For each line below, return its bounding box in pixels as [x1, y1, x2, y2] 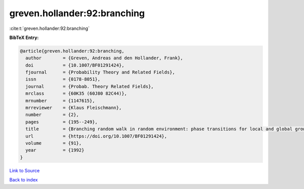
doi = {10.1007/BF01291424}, [25, 62, 125, 68]
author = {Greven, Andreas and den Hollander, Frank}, [25, 55, 183, 61]
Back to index [9, 177, 38, 183]
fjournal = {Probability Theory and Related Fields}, [25, 69, 175, 75]
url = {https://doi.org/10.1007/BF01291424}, [25, 133, 167, 139]
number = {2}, [25, 112, 80, 118]
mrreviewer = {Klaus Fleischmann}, [25, 105, 122, 111]
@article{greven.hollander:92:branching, [20, 48, 125, 54]
